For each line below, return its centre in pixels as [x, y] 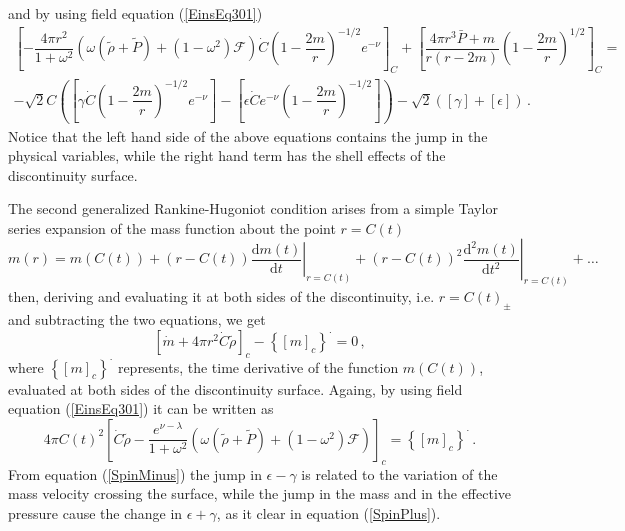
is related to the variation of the [399, 473]
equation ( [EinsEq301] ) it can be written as [141, 408]
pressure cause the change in [95, 512]
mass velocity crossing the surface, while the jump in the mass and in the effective [259, 493]
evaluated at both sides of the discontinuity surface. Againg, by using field [235, 388]
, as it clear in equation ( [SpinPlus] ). [328, 512]
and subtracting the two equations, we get [137, 319]
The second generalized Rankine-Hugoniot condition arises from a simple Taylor [253, 208]
